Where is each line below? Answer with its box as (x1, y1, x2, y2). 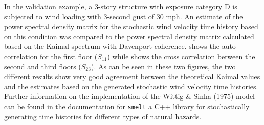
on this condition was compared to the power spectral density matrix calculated (4, 31, 254, 41)
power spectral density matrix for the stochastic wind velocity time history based (4, 21, 258, 32)
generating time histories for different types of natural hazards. (4, 111, 202, 121)
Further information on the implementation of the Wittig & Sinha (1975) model (4, 91, 255, 102)
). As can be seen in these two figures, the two (91, 61, 236, 71)
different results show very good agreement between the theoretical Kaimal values (4, 71, 260, 82)
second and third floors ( (4, 61, 81, 71)
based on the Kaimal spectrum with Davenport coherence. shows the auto (4, 41, 236, 52)
